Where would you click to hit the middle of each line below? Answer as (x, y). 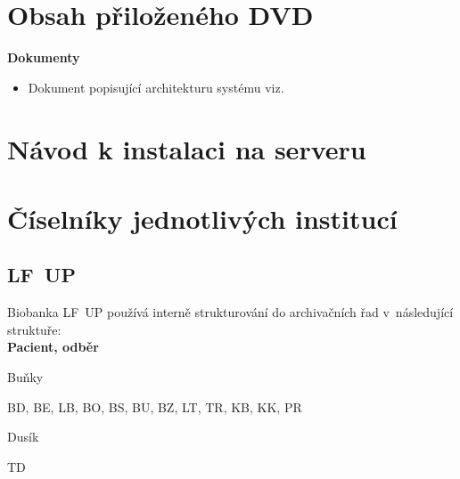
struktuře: (34, 329)
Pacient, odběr (53, 347)
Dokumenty (44, 57)
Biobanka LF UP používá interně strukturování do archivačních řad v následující (230, 312)
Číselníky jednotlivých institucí (202, 218)
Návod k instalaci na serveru (187, 148)
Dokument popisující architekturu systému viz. (156, 87)
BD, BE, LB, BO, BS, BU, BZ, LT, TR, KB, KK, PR (155, 406)
